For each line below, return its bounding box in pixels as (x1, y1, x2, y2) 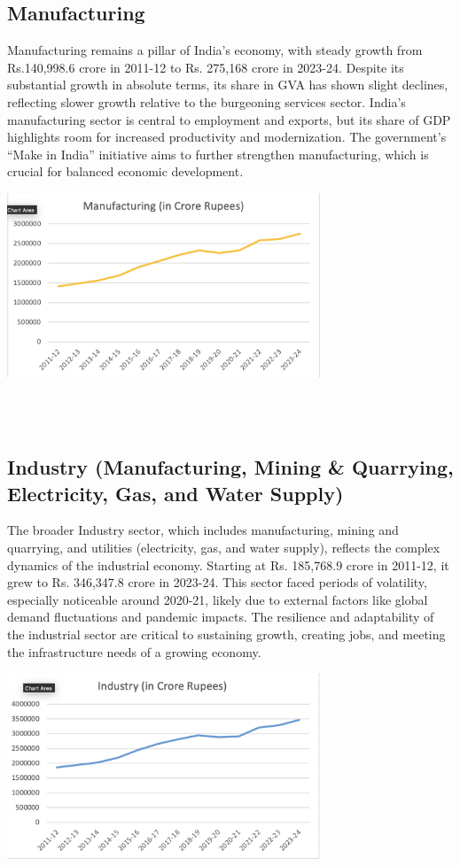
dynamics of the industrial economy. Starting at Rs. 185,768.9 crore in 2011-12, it (7, 555, 449, 574)
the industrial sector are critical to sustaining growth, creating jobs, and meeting (7, 624, 446, 643)
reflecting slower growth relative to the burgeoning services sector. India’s (7, 92, 406, 111)
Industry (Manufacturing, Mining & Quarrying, (7, 453, 454, 481)
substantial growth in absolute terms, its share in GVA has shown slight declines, (7, 75, 448, 94)
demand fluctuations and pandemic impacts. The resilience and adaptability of (7, 607, 434, 626)
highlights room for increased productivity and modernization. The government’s (7, 128, 447, 146)
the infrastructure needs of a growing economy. (7, 642, 261, 661)
